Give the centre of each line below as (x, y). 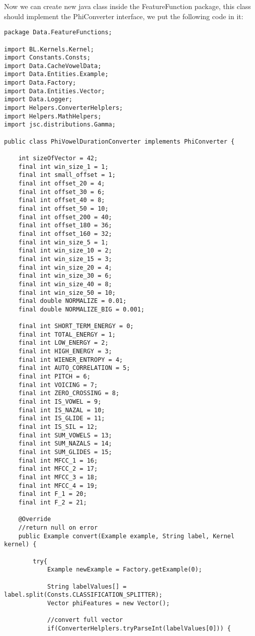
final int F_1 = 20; (53, 494)
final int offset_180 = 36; (65, 226)
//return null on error (58, 527)
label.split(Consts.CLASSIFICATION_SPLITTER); (83, 595)
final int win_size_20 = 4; (65, 267)
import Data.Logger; (38, 100)
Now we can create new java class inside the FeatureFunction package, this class (127, 6)
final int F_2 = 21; (53, 502)
